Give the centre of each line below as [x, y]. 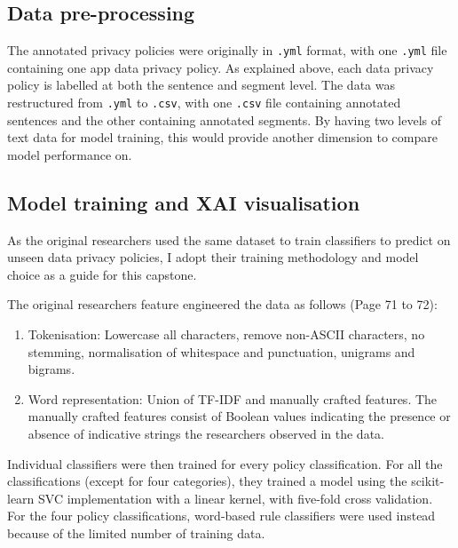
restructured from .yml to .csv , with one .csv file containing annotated [204, 103]
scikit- [428, 481]
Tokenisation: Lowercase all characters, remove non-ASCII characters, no [226, 334]
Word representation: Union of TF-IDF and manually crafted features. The [233, 398]
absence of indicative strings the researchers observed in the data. [206, 434]
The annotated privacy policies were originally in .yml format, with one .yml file [227, 50]
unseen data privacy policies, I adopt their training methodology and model [213, 257]
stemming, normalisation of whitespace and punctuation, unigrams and [221, 351]
